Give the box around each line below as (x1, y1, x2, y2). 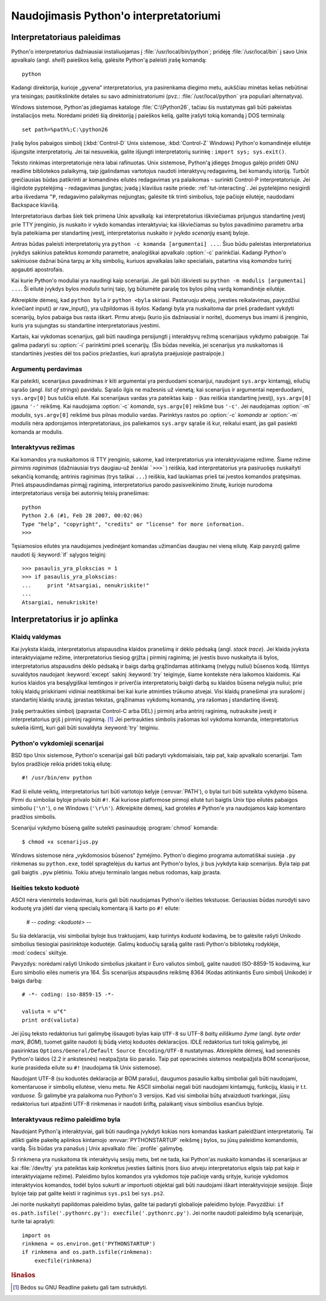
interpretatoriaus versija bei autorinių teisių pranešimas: (11, 489, 150, 497)
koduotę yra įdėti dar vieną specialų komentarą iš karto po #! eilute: (11, 905, 181, 912)
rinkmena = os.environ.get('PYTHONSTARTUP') (22, 1240, 156, 1247)
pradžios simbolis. (11, 813, 57, 820)
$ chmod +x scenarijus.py (22, 838, 99, 845)
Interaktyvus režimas (11, 443, 75, 451)
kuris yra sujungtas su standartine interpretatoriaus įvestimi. (11, 322, 161, 329)
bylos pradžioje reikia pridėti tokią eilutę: (11, 760, 112, 767)
